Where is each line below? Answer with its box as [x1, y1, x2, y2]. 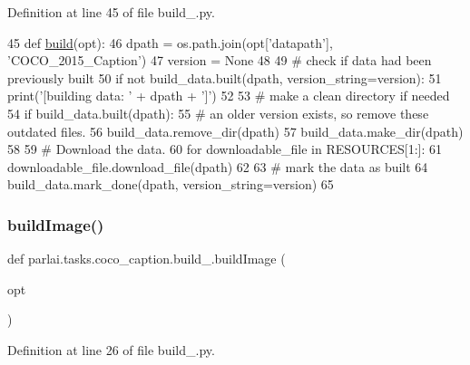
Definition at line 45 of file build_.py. [7, 3, 215, 21]
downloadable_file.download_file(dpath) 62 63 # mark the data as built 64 [7, 157, 428, 176]
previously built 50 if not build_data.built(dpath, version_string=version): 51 [7, 68, 442, 87]
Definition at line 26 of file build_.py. [7, 340, 215, 359]
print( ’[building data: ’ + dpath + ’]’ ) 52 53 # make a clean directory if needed [7, 86, 450, 105]
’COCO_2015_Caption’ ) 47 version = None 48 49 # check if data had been [7, 51, 432, 70]
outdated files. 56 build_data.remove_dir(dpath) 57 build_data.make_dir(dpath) [7, 121, 464, 140]
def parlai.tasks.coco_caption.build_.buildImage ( [7, 249, 286, 268]
